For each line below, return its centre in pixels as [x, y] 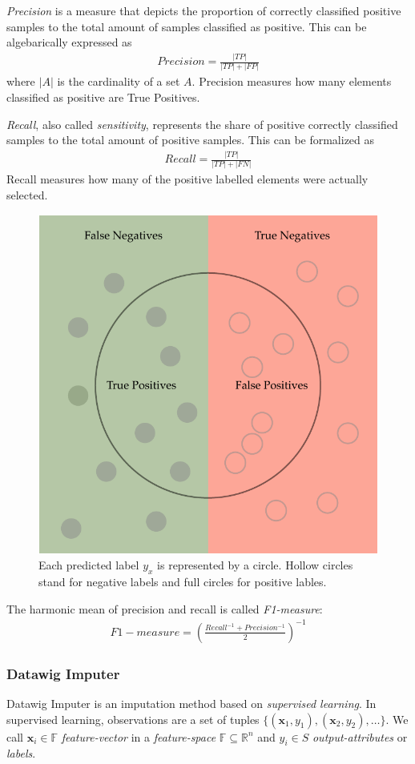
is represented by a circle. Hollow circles [255, 565]
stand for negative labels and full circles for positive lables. [183, 582]
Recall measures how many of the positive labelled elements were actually [187, 179]
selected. [27, 195]
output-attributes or [360, 736]
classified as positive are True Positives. [103, 97]
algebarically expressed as [69, 42]
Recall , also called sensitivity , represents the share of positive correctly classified [202, 124]
